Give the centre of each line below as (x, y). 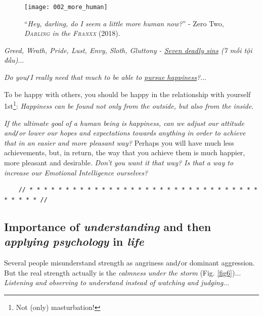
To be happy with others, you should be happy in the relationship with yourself (127, 94)
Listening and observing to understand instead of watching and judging (114, 282)
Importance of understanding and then (108, 226)
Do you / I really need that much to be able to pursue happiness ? (102, 77)
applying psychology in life (74, 241)
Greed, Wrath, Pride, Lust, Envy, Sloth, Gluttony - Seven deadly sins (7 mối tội (128, 50)
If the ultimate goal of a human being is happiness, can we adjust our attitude (124, 123)
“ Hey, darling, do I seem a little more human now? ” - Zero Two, (124, 23)
